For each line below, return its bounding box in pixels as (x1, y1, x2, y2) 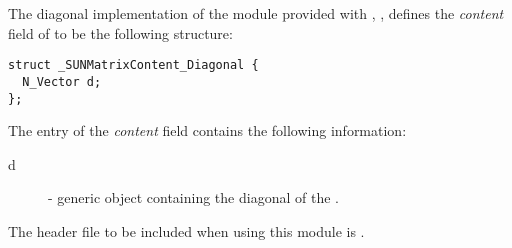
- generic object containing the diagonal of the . (48, 187, 339, 208)
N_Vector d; (22, 74, 102, 89)
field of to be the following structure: (8, 22, 233, 43)
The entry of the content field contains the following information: (8, 120, 407, 141)
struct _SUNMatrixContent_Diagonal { (8, 58, 259, 73)
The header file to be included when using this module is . (8, 220, 365, 241)
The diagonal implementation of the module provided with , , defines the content (8, 3, 504, 23)
